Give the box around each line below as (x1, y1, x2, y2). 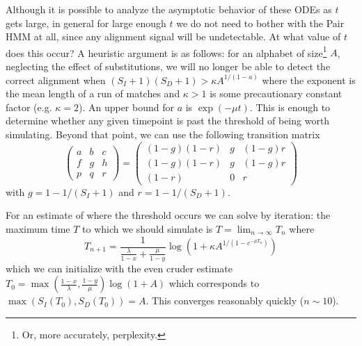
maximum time (6, 221, 70, 236)
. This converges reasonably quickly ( (145, 293, 304, 308)
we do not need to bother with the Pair (176, 15, 345, 30)
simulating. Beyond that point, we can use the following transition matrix (6, 127, 320, 141)
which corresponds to (168, 276, 260, 290)
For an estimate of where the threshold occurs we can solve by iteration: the (6, 208, 331, 222)
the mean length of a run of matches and (6, 86, 180, 101)
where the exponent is (262, 72, 356, 87)
